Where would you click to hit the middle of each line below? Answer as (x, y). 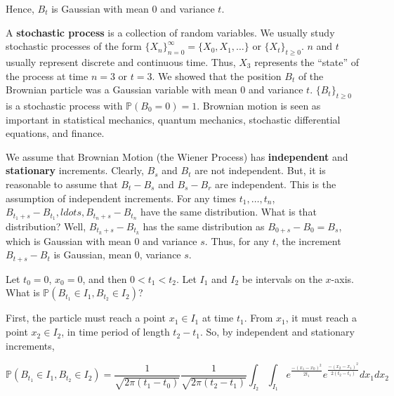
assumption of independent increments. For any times (121, 198)
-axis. (342, 278)
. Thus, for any (237, 240)
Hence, (20, 8)
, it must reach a (321, 318)
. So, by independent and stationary (277, 332)
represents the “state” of (307, 61)
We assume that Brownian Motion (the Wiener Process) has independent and (177, 156)
